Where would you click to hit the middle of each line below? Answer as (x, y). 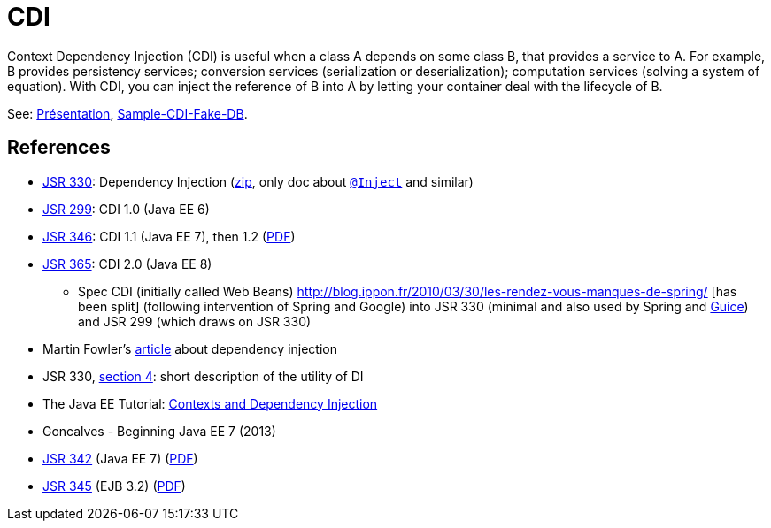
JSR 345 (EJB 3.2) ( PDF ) (114, 486)
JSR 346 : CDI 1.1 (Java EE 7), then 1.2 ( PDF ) (169, 236)
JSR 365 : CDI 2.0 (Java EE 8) (127, 264)
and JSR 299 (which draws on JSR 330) (195, 321)
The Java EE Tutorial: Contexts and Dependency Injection (210, 403)
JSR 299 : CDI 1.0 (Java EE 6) (126, 209)
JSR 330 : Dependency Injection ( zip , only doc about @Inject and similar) (258, 181)
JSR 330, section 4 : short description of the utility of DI (203, 376)
